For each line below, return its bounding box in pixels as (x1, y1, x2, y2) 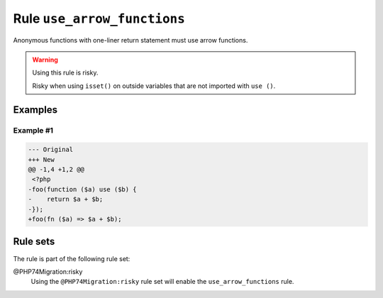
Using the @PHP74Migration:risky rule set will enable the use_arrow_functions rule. (30, 277, 294, 286)
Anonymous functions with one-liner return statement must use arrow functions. (13, 35, 248, 44)
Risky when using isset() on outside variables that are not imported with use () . (32, 82, 276, 90)
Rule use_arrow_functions (13, 11, 186, 26)
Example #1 (13, 125, 53, 135)
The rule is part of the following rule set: (13, 254, 131, 263)
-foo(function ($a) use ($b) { (28, 185, 138, 193)
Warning (32, 55, 58, 64)
